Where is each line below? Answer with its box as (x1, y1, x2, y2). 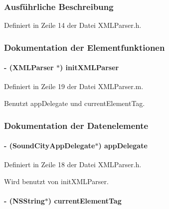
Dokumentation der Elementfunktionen (4, 41, 165, 53)
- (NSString (4, 196, 45, 206)
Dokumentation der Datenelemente (4, 119, 149, 131)
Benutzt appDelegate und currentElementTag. (4, 98, 145, 108)
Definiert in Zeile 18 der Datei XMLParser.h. (4, 159, 142, 170)
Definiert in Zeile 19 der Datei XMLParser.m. (4, 81, 144, 92)
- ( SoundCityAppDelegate (4, 140, 95, 151)
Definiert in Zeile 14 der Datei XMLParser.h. (4, 20, 142, 30)
